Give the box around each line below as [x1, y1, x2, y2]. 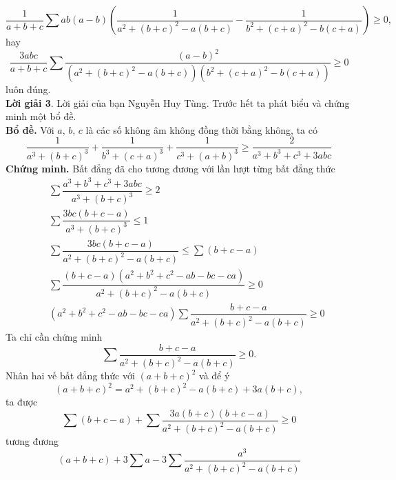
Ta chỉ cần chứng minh [6, 330, 103, 344]
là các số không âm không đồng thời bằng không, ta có [85, 122, 317, 137]
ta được [6, 394, 38, 409]
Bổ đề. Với [6, 122, 54, 137]
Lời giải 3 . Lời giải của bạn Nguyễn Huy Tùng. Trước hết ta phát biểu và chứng [6, 95, 350, 110]
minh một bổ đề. [6, 109, 76, 123]
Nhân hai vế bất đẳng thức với [6, 368, 135, 383]
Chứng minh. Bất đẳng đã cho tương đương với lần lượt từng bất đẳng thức [6, 161, 335, 175]
